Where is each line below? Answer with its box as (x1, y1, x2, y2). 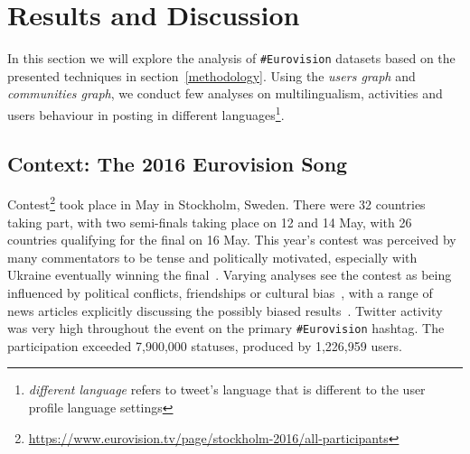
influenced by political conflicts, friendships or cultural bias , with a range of (7, 283, 433, 302)
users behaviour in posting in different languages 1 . (7, 102, 285, 124)
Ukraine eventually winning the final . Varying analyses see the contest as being (7, 265, 452, 284)
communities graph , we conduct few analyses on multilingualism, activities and (7, 84, 443, 103)
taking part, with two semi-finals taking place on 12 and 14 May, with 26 (7, 212, 412, 231)
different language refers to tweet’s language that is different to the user (28, 380, 426, 399)
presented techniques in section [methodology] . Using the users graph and (7, 66, 416, 85)
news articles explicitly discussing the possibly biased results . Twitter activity (7, 301, 443, 320)
